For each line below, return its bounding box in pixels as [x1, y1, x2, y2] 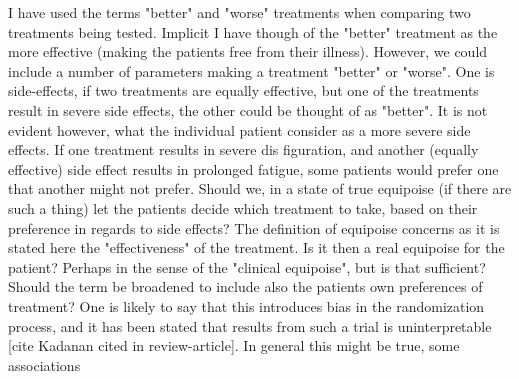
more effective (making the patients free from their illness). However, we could [8, 41, 488, 62]
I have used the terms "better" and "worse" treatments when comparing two [8, 2, 471, 22]
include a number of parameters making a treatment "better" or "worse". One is [8, 60, 495, 81]
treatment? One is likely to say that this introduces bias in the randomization [8, 295, 485, 316]
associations [8, 354, 81, 375]
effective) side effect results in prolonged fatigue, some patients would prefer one [8, 158, 499, 179]
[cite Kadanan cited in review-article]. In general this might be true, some [8, 335, 460, 356]
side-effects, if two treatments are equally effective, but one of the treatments [8, 80, 479, 101]
